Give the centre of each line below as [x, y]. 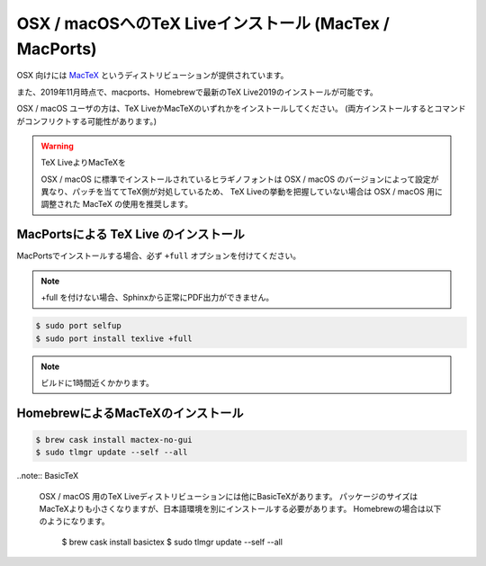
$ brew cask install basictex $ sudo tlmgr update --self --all [172, 542]
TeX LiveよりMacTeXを [83, 163]
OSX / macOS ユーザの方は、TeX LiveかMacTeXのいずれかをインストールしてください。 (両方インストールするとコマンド [242, 109]
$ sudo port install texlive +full [114, 338]
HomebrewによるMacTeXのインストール [130, 413]
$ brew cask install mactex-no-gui [114, 440]
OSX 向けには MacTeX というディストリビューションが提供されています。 [153, 76]
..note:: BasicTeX [48, 476]
